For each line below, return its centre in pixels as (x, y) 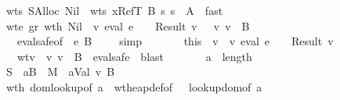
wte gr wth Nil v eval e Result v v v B (128, 25)
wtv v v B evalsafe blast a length (134, 56)
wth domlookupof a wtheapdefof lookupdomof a (134, 86)
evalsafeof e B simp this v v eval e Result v (175, 41)
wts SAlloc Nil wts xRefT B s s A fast (114, 10)
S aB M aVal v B (60, 71)
